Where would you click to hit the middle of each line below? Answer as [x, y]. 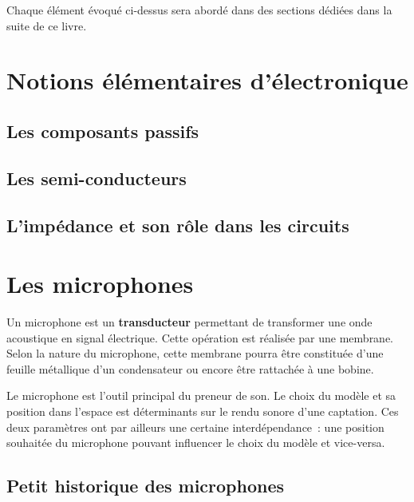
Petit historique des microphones [146, 486]
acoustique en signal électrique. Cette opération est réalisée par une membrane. [200, 337]
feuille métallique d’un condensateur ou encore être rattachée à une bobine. [190, 368]
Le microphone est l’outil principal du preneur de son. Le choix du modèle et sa [201, 395]
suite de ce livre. [47, 25]
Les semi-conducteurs [97, 178]
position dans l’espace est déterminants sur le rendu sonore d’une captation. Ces [203, 411]
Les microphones [100, 284]
